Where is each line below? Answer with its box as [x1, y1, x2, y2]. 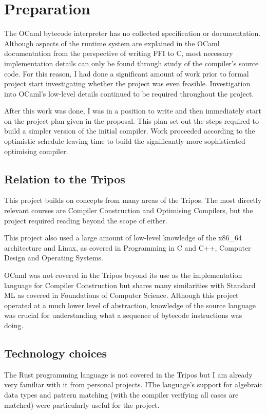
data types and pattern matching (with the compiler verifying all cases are [4, 389, 239, 400]
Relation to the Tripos [4, 171, 125, 186]
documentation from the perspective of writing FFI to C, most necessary [4, 48, 233, 59]
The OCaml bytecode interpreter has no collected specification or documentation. [4, 28, 261, 39]
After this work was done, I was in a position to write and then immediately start [4, 105, 262, 116]
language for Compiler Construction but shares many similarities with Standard [4, 279, 256, 290]
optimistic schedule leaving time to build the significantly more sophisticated [4, 136, 245, 146]
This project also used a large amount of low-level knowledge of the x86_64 [4, 232, 242, 243]
